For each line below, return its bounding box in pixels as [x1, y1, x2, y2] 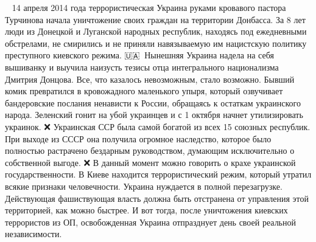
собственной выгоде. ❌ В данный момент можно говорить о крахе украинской [5, 156, 296, 168]
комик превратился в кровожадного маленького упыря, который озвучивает [5, 85, 283, 97]
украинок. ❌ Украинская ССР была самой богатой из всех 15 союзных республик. [5, 120, 311, 133]
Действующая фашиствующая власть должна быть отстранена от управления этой [5, 192, 309, 204]
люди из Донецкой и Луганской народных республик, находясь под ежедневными [5, 25, 307, 38]
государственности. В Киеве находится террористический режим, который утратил [5, 168, 312, 181]
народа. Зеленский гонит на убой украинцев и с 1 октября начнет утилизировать [5, 108, 303, 121]
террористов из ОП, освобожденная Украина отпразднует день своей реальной [5, 215, 296, 228]
